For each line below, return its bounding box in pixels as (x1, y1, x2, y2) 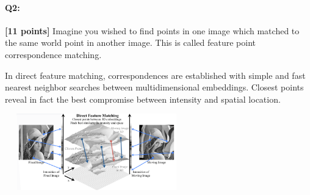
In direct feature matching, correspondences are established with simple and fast (5, 68, 306, 81)
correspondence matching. (5, 48, 102, 61)
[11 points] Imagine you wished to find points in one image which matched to (5, 24, 300, 37)
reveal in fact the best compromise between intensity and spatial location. (5, 92, 281, 105)
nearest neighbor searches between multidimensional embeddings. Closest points (5, 81, 304, 94)
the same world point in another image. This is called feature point (5, 36, 256, 49)
